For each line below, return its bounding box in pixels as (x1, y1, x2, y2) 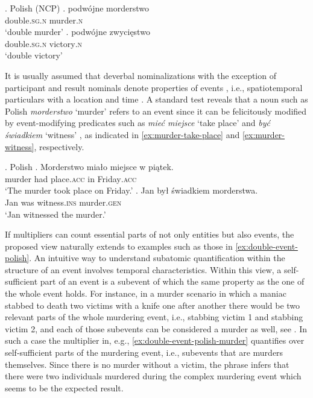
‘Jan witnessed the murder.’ (5, 207, 106, 220)
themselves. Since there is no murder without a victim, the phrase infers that (5, 358, 289, 370)
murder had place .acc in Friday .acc (5, 172, 137, 185)
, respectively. (34, 140, 84, 153)
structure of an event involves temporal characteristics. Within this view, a (5, 263, 282, 276)
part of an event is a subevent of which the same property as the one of (40, 275, 305, 288)
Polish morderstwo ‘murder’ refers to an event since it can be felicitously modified (5, 104, 307, 117)
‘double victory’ (5, 49, 63, 62)
